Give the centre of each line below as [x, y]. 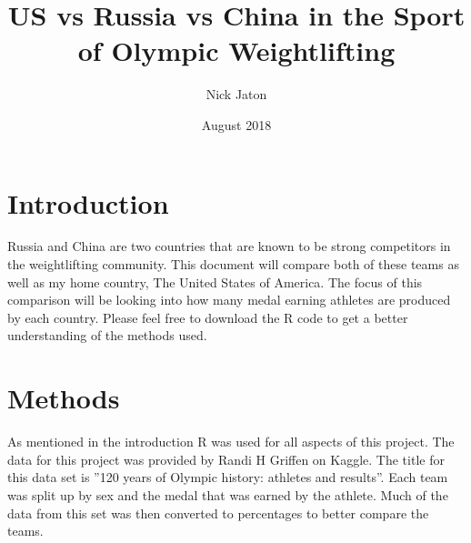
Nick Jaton [236, 94]
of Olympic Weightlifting [236, 50]
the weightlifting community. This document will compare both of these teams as [233, 264]
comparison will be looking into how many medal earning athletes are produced [229, 300]
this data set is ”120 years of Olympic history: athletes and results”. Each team [228, 477]
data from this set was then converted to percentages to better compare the [218, 513]
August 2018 [236, 124]
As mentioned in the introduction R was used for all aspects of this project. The [231, 442]
